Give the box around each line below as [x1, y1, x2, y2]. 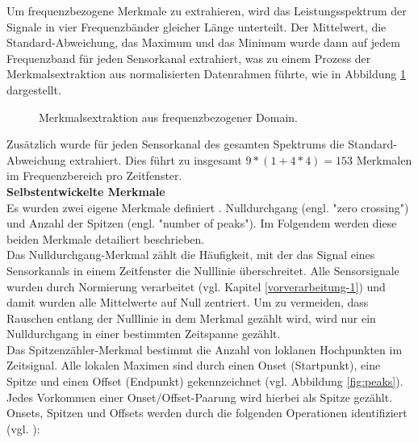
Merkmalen [356, 151, 412, 168]
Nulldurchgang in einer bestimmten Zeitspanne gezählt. [6, 325, 281, 342]
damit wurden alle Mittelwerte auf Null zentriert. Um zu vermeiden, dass [6, 294, 369, 311]
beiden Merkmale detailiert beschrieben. [6, 230, 205, 247]
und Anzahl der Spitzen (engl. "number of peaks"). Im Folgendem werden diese [6, 215, 397, 232]
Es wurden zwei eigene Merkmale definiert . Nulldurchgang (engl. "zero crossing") [6, 199, 409, 215]
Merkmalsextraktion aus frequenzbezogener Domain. [39, 108, 298, 125]
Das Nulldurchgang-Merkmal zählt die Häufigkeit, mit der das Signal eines [6, 246, 375, 263]
